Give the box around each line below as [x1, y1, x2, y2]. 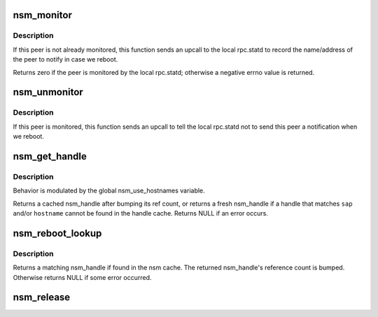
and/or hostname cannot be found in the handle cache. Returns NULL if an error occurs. [13, 209, 269, 218]
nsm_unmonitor [13, 86, 83, 98]
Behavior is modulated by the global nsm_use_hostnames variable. [13, 186, 206, 195]
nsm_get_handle [13, 150, 87, 162]
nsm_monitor [13, 9, 73, 21]
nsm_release [13, 291, 71, 304]
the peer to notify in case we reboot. [13, 55, 118, 64]
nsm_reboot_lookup [13, 227, 102, 239]
